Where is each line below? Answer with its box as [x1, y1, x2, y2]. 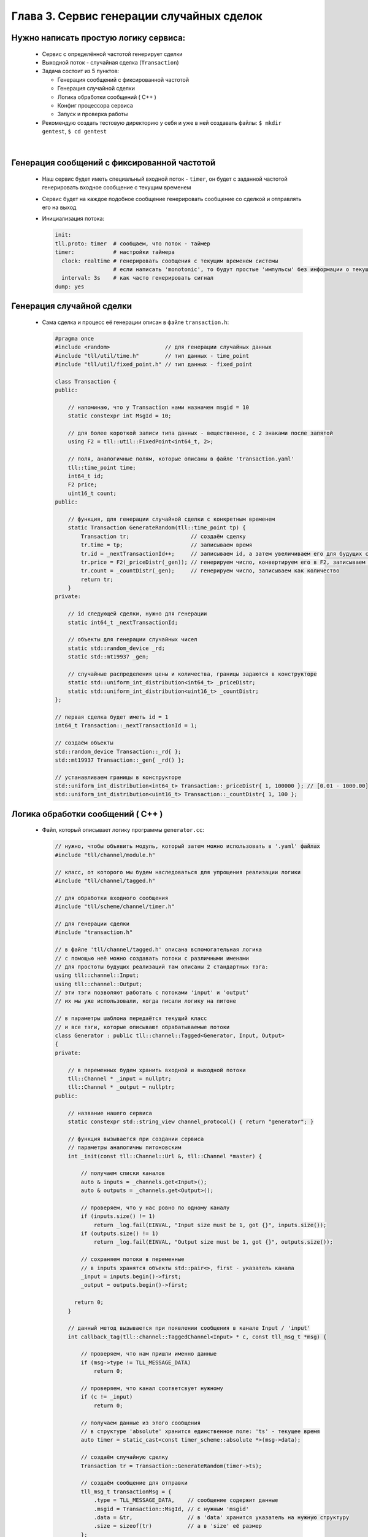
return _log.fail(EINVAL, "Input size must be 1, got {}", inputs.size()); [93, 1221, 327, 1228]
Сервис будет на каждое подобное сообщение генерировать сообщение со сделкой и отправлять [42, 195, 302, 202]
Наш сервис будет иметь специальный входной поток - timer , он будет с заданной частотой [42, 175, 288, 183]
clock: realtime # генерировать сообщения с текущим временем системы [61, 257, 278, 264]
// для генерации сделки [55, 920, 130, 927]
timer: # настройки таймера [55, 249, 175, 256]
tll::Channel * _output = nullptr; [67, 1084, 175, 1091]
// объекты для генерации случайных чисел [67, 636, 197, 643]
